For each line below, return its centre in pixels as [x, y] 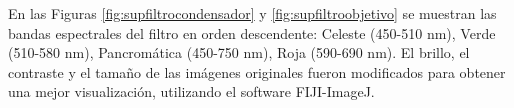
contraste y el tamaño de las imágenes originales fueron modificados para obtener [257, 71]
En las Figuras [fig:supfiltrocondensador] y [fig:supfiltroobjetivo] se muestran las [252, 13]
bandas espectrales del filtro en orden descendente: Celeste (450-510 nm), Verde [252, 32]
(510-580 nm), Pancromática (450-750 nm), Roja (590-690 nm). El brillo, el [239, 52]
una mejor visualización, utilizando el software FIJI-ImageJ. [191, 91]
